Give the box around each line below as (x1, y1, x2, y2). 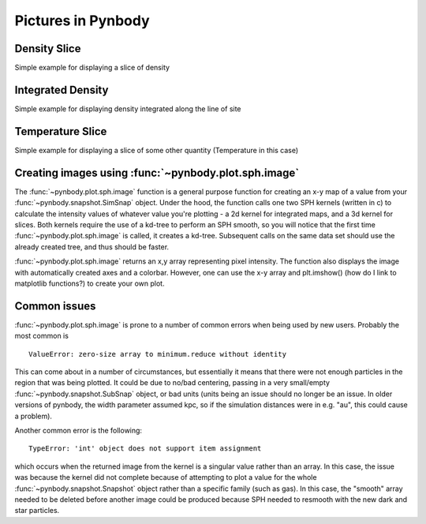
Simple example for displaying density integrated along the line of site (14, 103, 241, 114)
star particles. (14, 506, 60, 515)
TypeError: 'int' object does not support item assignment (28, 444, 262, 453)
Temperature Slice (14, 125, 107, 138)
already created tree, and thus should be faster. (14, 241, 170, 252)
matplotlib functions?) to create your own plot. (14, 279, 165, 288)
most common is (14, 331, 69, 341)
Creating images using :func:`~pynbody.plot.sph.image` (14, 166, 300, 179)
